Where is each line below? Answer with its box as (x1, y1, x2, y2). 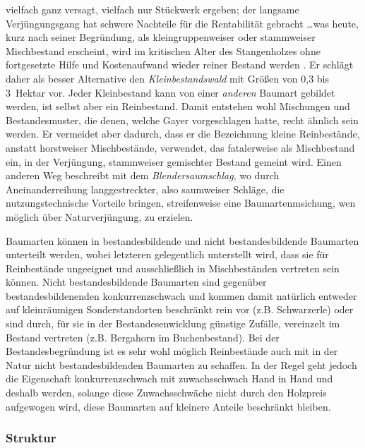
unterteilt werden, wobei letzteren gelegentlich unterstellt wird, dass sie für (6, 247, 329, 262)
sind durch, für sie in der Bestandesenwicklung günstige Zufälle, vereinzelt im (6, 316, 340, 331)
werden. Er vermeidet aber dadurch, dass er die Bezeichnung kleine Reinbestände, (6, 126, 360, 141)
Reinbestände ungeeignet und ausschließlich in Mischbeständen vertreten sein (6, 260, 340, 275)
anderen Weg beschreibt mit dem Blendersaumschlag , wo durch (6, 168, 280, 183)
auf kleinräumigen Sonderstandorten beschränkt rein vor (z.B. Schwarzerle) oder (6, 302, 354, 317)
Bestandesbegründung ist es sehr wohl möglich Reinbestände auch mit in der (6, 344, 338, 358)
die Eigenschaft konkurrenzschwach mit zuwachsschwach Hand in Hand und (6, 371, 333, 386)
